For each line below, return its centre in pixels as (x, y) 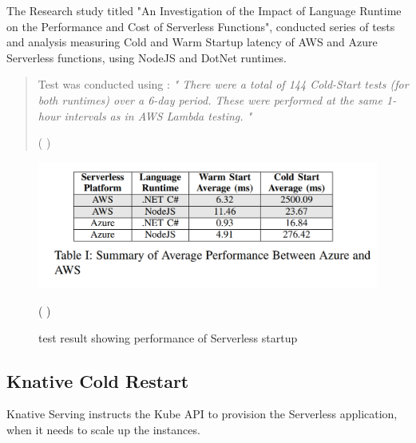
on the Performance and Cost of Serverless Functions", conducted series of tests (201, 26)
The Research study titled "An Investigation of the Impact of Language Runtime (204, 10)
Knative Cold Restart (98, 380)
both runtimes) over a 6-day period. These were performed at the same (210, 99)
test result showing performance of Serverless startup (168, 337)
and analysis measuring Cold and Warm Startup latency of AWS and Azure (192, 42)
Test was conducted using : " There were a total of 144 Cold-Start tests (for (223, 84)
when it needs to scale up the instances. (103, 429)
